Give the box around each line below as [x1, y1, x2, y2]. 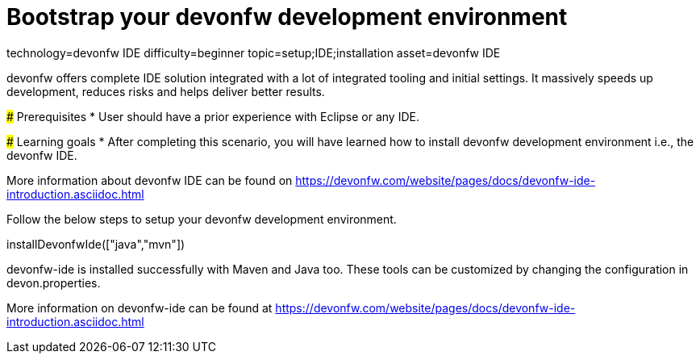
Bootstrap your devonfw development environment [6, 3, 568, 31]
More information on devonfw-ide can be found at [6, 300, 273, 315]
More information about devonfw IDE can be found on [6, 173, 293, 187]
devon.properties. [6, 275, 101, 290]
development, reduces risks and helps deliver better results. [6, 84, 325, 98]
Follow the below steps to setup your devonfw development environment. [6, 211, 397, 226]
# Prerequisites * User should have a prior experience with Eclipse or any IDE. [6, 109, 419, 123]
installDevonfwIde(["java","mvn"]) [6, 237, 185, 251]
